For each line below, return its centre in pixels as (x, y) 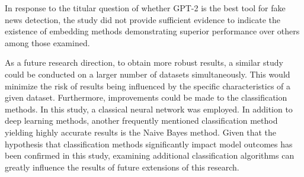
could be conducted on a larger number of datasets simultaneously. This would (148, 74)
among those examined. (47, 42)
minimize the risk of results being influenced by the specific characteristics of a (148, 86)
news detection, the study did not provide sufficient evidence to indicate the (143, 19)
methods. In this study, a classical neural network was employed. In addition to (149, 109)
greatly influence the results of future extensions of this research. (122, 167)
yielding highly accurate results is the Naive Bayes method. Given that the (140, 132)
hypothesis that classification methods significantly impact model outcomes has (149, 144)
